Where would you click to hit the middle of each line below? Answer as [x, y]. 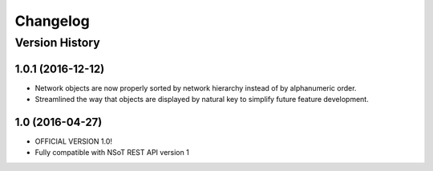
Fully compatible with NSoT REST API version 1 [112, 153]
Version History [57, 43]
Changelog [52, 21]
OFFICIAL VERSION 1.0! [73, 141]
